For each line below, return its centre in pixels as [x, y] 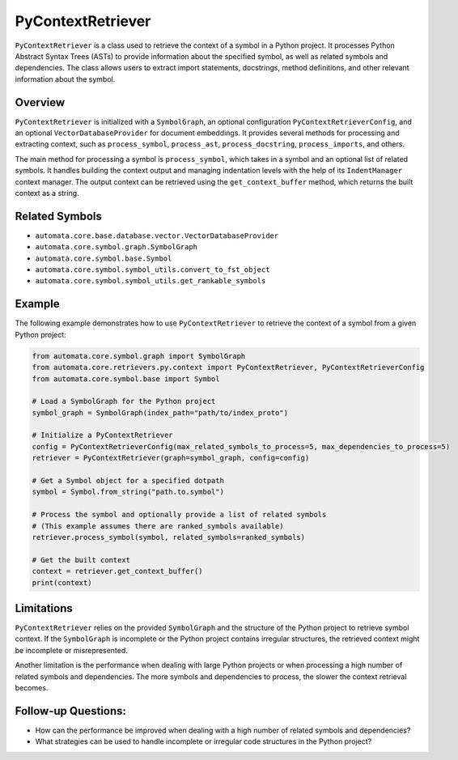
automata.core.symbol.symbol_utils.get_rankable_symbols [151, 281]
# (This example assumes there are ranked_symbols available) [158, 526]
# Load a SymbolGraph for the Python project [124, 401]
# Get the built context [81, 560]
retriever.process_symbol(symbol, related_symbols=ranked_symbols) [169, 537]
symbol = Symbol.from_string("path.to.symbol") [128, 492]
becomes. [32, 687]
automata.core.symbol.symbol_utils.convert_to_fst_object [153, 270]
